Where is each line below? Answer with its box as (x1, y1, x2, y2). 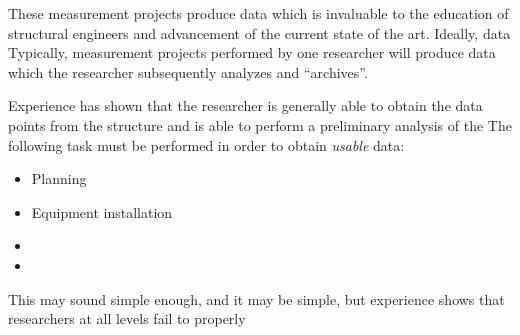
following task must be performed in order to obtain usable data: (8, 134, 405, 155)
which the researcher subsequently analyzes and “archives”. (8, 61, 368, 82)
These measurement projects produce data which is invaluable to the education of (8, 3, 509, 23)
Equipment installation (31, 201, 173, 222)
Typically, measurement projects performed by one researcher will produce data (8, 42, 496, 63)
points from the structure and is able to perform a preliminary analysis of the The (8, 114, 512, 135)
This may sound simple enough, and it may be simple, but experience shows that (8, 288, 505, 309)
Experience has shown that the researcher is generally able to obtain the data (8, 95, 483, 116)
